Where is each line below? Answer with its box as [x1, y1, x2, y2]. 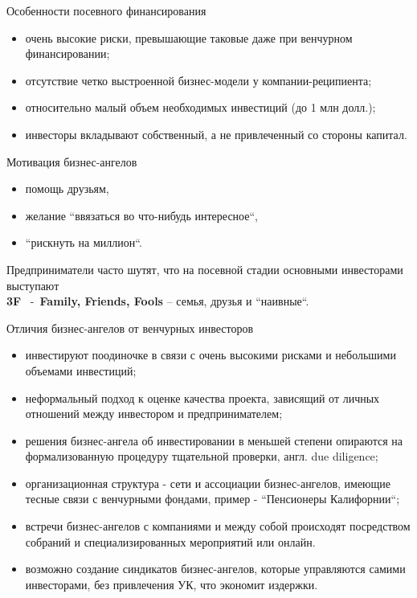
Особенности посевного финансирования [6, 2, 206, 18]
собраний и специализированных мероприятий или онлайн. [25, 533, 316, 550]
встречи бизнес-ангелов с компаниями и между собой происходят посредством [25, 518, 411, 535]
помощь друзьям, [25, 180, 109, 197]
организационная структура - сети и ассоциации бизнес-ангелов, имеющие [25, 474, 391, 491]
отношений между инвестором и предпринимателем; [25, 405, 283, 422]
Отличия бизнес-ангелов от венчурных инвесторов [6, 319, 254, 336]
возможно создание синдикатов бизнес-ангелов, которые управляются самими [25, 560, 406, 577]
